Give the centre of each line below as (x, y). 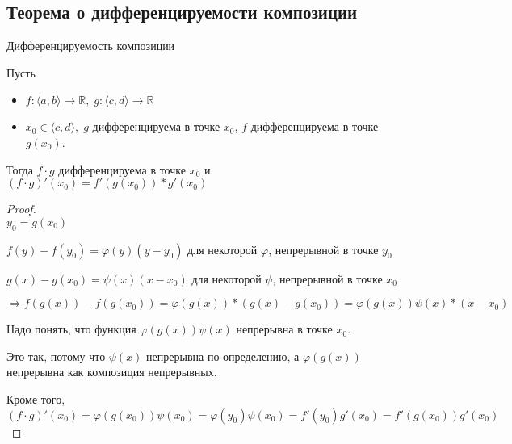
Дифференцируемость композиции (91, 46)
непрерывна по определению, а (223, 356)
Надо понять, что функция (71, 329)
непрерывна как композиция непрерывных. (112, 372)
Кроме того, (36, 398)
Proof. (21, 209)
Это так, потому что (56, 356)
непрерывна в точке (284, 329)
